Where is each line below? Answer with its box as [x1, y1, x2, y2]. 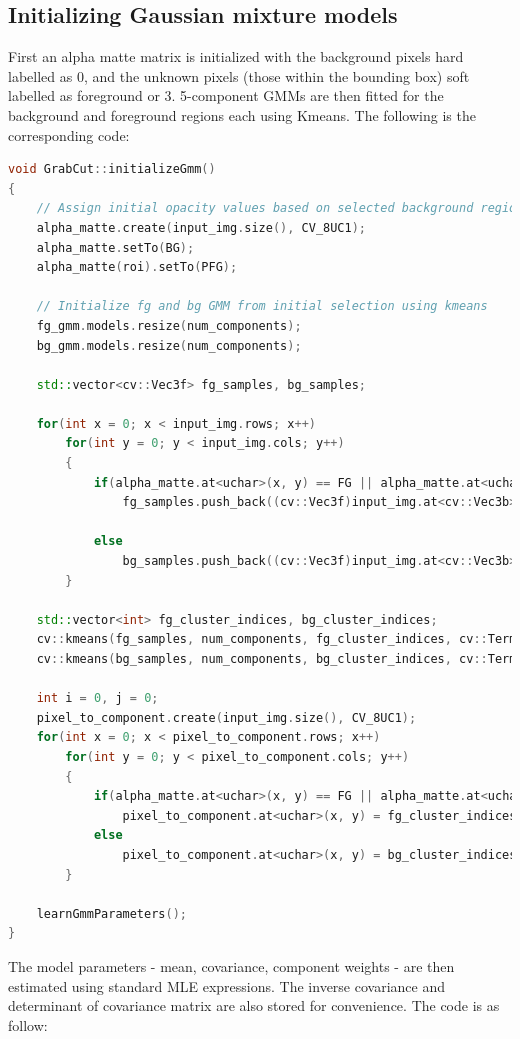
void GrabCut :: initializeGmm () [8, 162, 216, 177]
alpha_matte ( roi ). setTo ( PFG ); [36, 260, 238, 275]
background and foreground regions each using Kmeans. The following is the [8, 104, 476, 125]
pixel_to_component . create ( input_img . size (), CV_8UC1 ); [36, 710, 417, 725]
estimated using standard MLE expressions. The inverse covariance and [8, 975, 446, 996]
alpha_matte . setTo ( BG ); [36, 240, 195, 255]
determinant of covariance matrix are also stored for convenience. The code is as [8, 995, 500, 1016]
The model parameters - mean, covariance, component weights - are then [8, 955, 455, 976]
